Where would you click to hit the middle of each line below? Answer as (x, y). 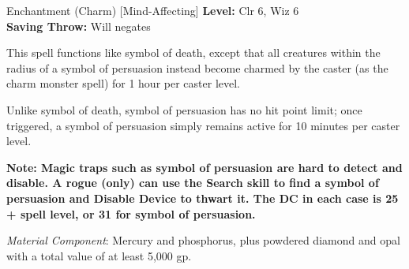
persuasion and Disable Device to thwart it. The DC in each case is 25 (203, 198)
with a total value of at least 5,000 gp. (99, 255)
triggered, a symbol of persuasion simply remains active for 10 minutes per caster (203, 125)
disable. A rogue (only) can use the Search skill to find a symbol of (193, 183)
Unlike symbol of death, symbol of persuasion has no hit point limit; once (184, 109)
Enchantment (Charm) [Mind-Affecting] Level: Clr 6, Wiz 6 (153, 10)
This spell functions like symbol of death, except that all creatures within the (193, 52)
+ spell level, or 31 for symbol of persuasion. (131, 213)
